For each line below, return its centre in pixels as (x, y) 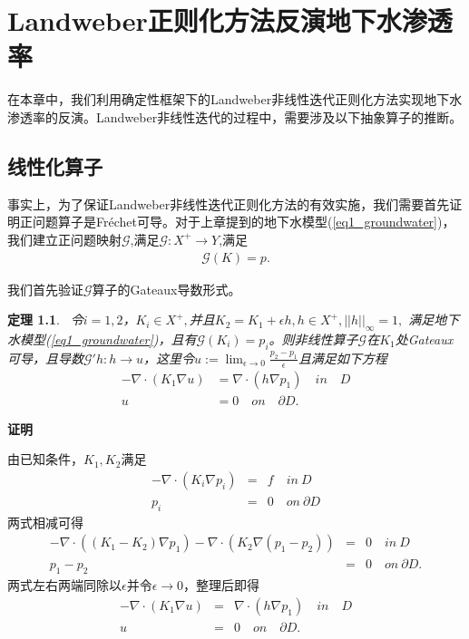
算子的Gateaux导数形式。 (166, 289)
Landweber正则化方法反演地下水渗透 (230, 20)
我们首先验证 (45, 289)
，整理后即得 (222, 585)
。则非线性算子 (313, 339)
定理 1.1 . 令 (45, 319)
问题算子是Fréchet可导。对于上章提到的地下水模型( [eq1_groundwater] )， (244, 222)
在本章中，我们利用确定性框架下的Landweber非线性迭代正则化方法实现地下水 (235, 99)
